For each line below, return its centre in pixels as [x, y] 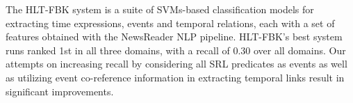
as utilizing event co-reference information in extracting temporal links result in [175, 77]
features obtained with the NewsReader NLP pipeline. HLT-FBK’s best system [174, 37]
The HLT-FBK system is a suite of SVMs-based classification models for [160, 9]
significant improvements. [60, 91]
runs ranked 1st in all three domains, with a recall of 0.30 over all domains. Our [176, 50]
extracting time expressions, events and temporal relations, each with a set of [170, 23]
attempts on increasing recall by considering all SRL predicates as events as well [176, 64]
